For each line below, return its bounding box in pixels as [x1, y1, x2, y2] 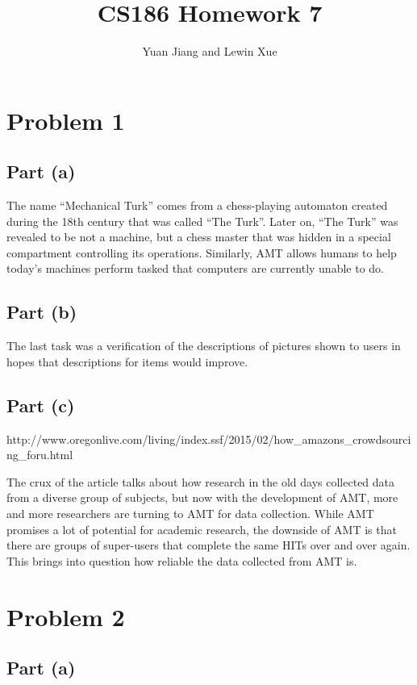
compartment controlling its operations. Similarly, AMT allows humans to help [6, 244, 397, 261]
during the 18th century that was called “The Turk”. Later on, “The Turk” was [6, 212, 398, 229]
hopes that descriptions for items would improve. [6, 353, 248, 370]
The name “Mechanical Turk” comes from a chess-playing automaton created [6, 197, 388, 214]
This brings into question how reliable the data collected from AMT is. [6, 552, 357, 569]
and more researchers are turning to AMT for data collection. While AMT [6, 505, 374, 522]
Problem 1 [6, 103, 125, 136]
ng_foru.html [6, 446, 73, 463]
